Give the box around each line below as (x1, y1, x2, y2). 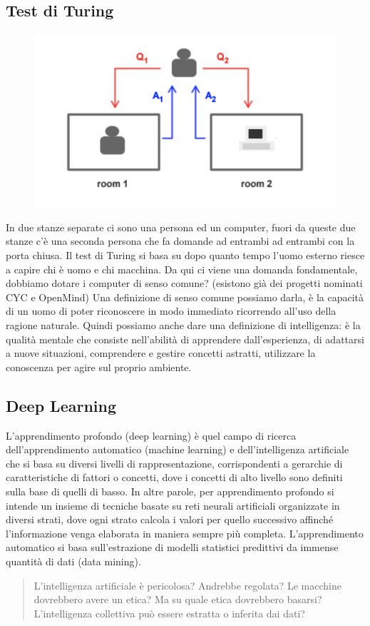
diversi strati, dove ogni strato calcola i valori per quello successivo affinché (6, 512, 334, 527)
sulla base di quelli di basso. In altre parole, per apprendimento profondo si (6, 483, 334, 498)
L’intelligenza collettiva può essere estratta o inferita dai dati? (34, 605, 305, 620)
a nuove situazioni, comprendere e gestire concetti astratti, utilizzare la (6, 345, 316, 360)
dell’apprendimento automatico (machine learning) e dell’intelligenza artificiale (6, 442, 349, 457)
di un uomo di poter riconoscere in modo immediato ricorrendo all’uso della (6, 303, 336, 318)
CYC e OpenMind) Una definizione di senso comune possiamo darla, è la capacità (6, 289, 364, 304)
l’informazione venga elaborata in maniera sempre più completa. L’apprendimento (6, 525, 364, 540)
